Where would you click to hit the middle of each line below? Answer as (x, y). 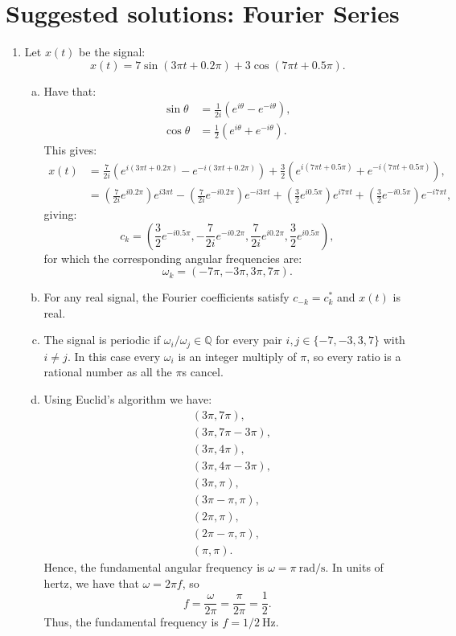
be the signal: (112, 52)
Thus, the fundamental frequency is (131, 622)
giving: (60, 214)
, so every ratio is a (354, 356)
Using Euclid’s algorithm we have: (128, 399)
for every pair (249, 340)
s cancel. (203, 372)
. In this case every (114, 356)
